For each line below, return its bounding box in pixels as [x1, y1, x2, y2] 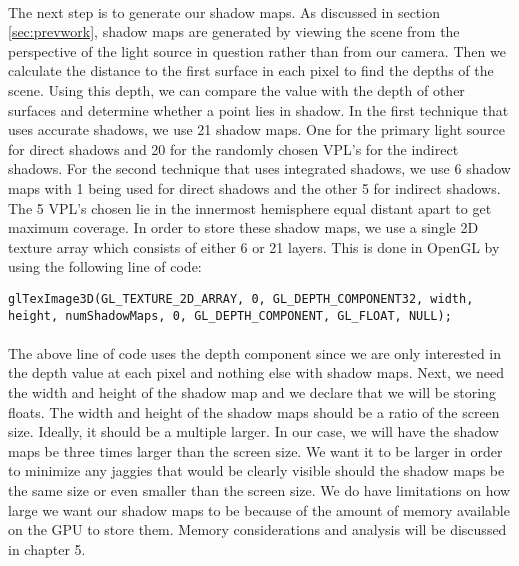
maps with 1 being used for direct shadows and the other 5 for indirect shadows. [8, 177, 501, 198]
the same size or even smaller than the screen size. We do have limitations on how [8, 479, 511, 500]
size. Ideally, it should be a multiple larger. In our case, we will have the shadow [8, 421, 499, 442]
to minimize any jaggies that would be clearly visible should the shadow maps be [8, 460, 505, 481]
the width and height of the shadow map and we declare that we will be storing [8, 382, 496, 402]
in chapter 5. [8, 538, 86, 559]
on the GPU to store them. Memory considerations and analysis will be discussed [8, 519, 507, 540]
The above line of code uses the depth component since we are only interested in [8, 342, 502, 363]
